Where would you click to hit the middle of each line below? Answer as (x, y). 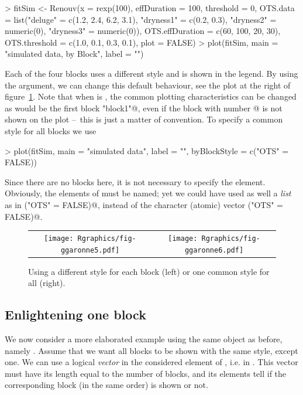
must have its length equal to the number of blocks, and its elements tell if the (146, 373)
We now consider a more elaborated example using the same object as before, (144, 339)
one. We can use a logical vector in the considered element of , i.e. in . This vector (151, 362)
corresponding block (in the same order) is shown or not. (106, 385)
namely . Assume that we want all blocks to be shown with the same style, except (151, 350)
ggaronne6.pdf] (214, 250)
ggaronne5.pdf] (90, 250)
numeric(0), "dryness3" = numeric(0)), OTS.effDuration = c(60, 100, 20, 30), (143, 31)
